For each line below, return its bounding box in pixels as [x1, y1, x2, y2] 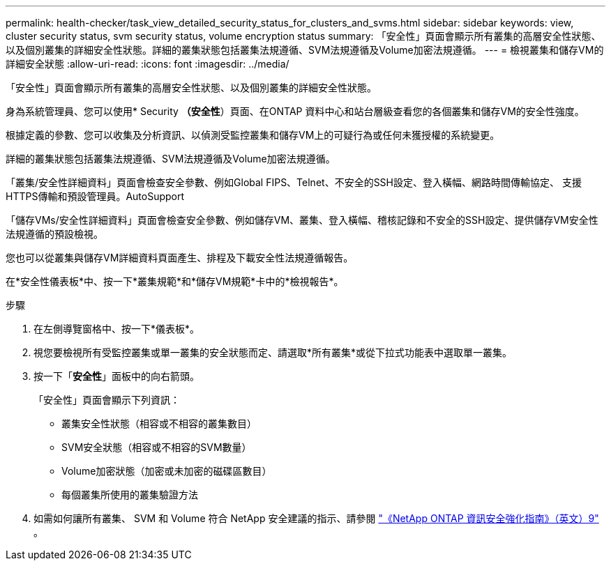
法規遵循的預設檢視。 [6, 228, 103, 240]
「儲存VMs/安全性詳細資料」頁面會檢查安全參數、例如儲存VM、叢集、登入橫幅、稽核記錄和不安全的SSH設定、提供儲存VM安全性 [6, 214, 598, 226]
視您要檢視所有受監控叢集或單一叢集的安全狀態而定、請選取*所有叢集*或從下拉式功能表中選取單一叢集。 [33, 346, 513, 358]
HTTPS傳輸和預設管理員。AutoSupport [6, 190, 185, 202]
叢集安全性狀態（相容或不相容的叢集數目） [61, 418, 257, 429]
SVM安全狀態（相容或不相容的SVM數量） [61, 441, 252, 453]
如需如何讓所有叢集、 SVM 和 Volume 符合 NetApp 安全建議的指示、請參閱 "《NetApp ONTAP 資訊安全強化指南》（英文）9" [33, 512, 599, 524]
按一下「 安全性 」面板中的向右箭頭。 [33, 370, 199, 382]
